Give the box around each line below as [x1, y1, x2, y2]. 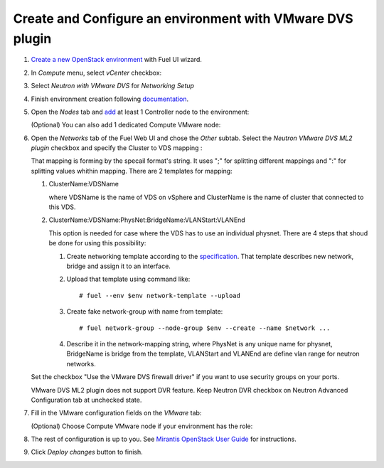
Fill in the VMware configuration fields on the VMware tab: [31, 409, 202, 418]
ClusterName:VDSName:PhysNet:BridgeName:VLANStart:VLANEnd [48, 216, 245, 224]
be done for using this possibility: [48, 239, 146, 248]
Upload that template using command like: [66, 275, 191, 284]
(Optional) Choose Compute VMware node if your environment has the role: [31, 422, 253, 430]
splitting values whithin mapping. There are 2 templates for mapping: [31, 166, 233, 175]
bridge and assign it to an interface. [66, 262, 171, 270]
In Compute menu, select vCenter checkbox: [31, 68, 162, 77]
